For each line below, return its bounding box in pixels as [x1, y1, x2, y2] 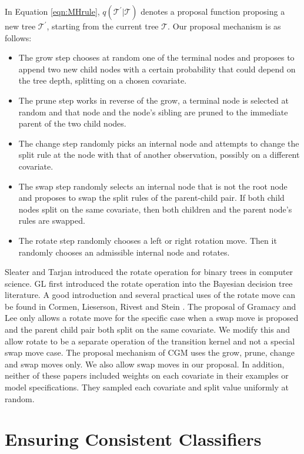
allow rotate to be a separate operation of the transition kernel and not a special [5, 334, 295, 347]
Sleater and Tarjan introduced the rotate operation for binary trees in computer [5, 266, 293, 278]
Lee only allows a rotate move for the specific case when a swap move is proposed [5, 311, 299, 324]
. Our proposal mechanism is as [168, 20, 281, 32]
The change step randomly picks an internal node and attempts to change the [18, 137, 299, 149]
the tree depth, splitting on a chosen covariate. [18, 74, 187, 87]
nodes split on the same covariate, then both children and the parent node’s [18, 203, 292, 215]
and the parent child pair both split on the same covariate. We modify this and [5, 323, 290, 336]
